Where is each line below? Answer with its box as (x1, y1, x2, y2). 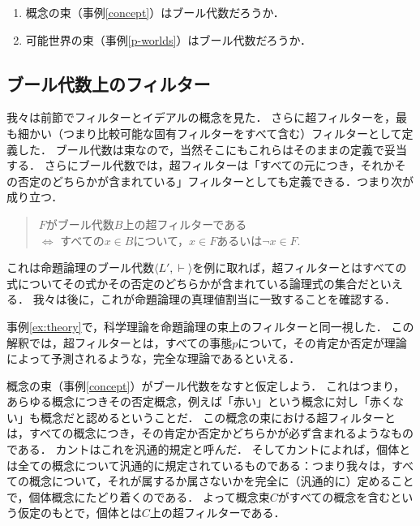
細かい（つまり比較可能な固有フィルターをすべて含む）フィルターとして (17, 124, 402, 141)
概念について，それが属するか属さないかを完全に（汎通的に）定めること (28, 472, 414, 489)
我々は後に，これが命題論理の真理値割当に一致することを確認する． (32, 291, 396, 308)
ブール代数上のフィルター (6, 71, 211, 96)
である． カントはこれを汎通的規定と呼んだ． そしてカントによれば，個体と (6, 441, 411, 458)
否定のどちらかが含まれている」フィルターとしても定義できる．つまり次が (17, 172, 414, 189)
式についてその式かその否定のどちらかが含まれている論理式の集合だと (6, 274, 380, 291)
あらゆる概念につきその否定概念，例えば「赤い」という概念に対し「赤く (6, 393, 392, 410)
